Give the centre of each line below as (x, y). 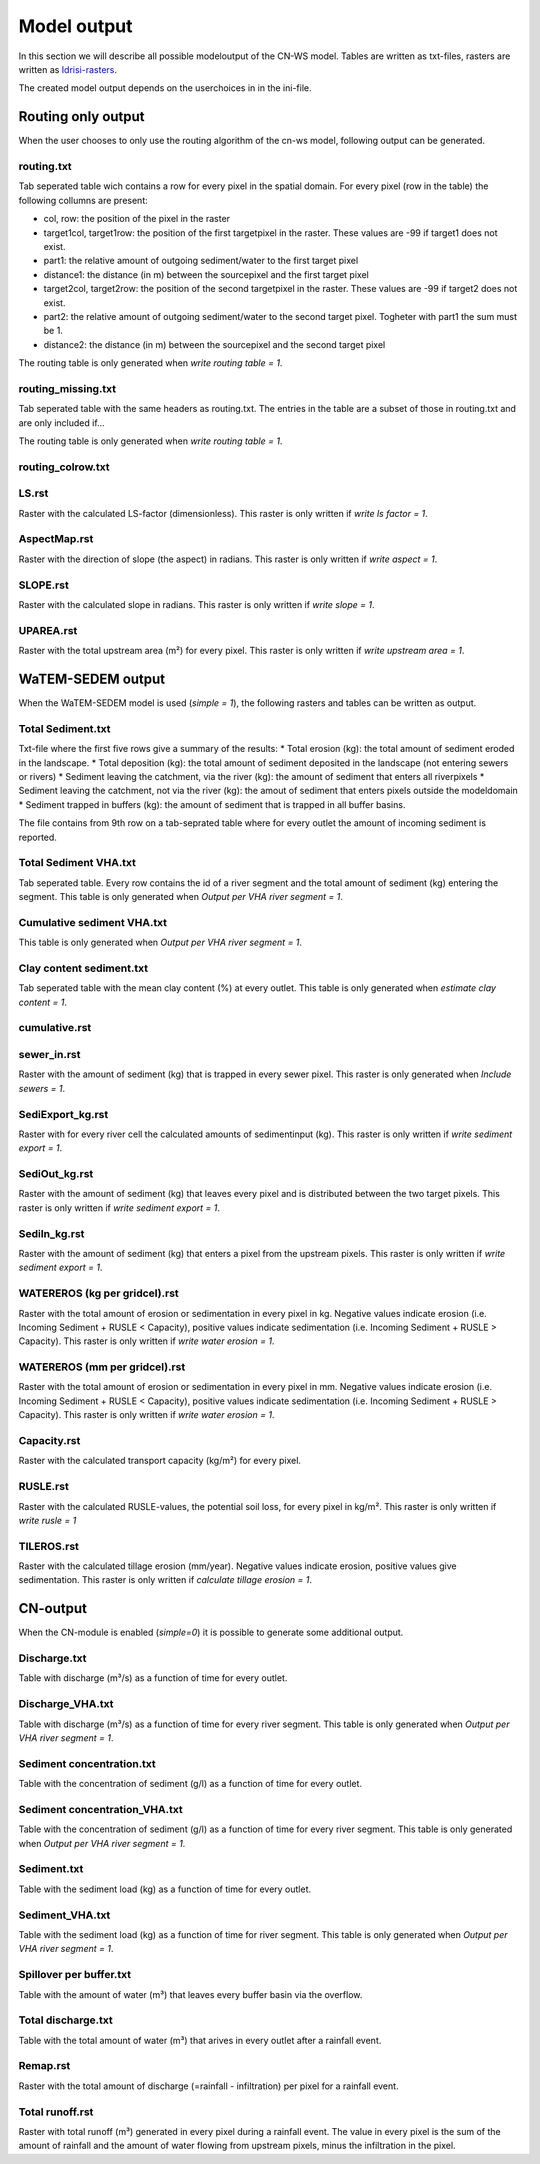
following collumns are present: (83, 200)
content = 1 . (42, 1002)
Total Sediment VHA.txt (77, 863)
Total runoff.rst (56, 2112)
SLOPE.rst (43, 585)
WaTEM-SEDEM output (92, 678)
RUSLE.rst (43, 1487)
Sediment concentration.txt (87, 1763)
